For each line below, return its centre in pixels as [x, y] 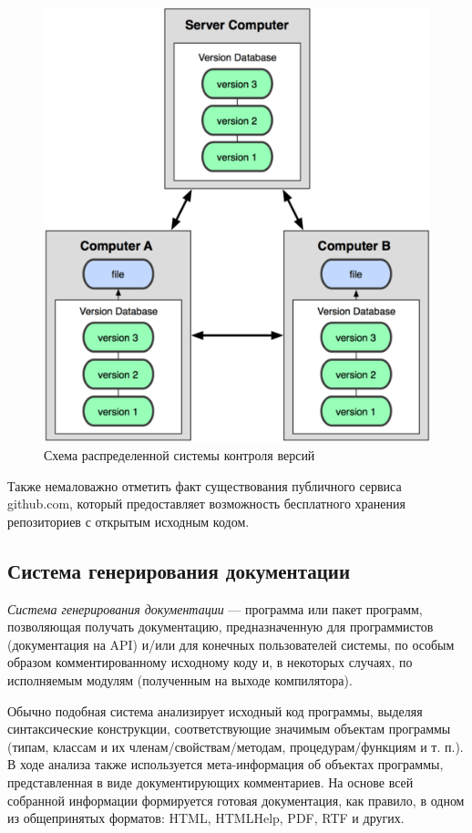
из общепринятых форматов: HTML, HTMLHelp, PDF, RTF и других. [206, 818]
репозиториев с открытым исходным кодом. [128, 521]
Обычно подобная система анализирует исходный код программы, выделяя [215, 710]
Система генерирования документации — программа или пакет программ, [215, 608]
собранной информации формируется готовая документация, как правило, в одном [236, 800]
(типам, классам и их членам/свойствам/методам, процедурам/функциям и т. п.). [236, 746]
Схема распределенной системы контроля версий [180, 455]
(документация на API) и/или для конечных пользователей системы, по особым [231, 644]
